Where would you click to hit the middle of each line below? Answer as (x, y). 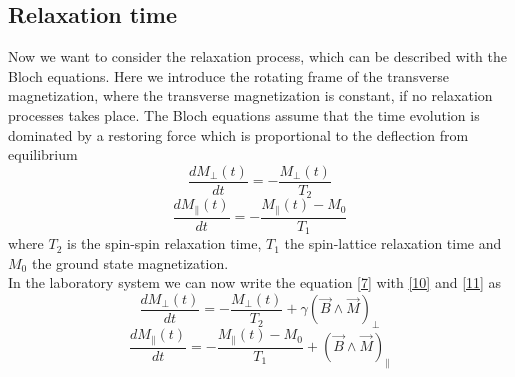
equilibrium (43, 154)
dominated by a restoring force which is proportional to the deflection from (238, 134)
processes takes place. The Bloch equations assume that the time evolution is (244, 114)
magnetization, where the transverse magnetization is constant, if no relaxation (250, 95)
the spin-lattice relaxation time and (393, 243)
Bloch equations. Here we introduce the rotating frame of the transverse (228, 75)
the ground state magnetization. (130, 262)
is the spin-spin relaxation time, (164, 243)
